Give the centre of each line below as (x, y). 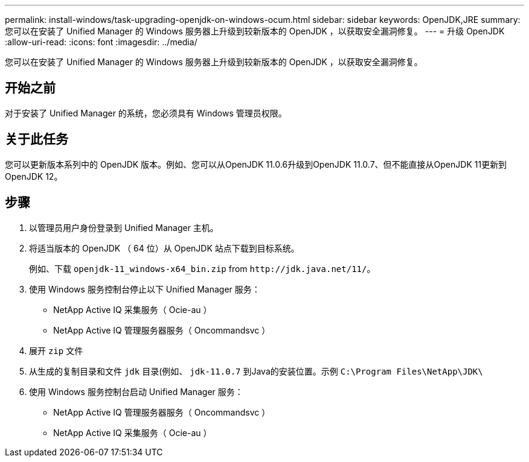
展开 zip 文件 (56, 350)
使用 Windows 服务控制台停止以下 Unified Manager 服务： (145, 289)
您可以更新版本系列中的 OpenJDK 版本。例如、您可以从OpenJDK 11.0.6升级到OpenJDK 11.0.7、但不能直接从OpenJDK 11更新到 (256, 164)
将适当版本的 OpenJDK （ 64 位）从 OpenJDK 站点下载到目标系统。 (164, 248)
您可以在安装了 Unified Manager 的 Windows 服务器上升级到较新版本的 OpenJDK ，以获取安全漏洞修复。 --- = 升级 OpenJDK (255, 31)
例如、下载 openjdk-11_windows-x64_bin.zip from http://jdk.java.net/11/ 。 (202, 268)
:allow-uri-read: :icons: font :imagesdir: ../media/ (101, 42)
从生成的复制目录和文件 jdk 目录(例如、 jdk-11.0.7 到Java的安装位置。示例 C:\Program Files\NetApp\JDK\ (256, 371)
